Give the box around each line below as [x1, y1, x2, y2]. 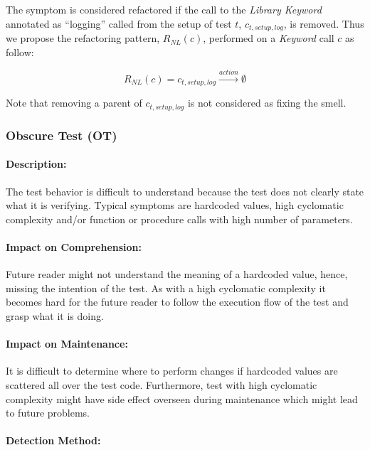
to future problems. [6, 405, 90, 420]
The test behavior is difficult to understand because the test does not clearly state [6, 183, 364, 198]
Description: [6, 156, 67, 171]
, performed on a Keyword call [203, 31, 334, 45]
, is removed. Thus [283, 16, 364, 31]
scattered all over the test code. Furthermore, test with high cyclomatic [6, 377, 317, 392]
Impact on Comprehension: [6, 239, 142, 254]
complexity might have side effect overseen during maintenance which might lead [6, 391, 358, 406]
